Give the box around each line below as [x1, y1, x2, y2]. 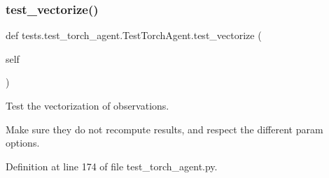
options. [6, 135, 40, 150]
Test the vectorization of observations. [6, 98, 169, 112]
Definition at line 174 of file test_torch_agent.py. [6, 158, 218, 173]
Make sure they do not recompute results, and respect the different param [6, 121, 323, 136]
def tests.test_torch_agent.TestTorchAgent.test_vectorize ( [6, 28, 262, 43]
